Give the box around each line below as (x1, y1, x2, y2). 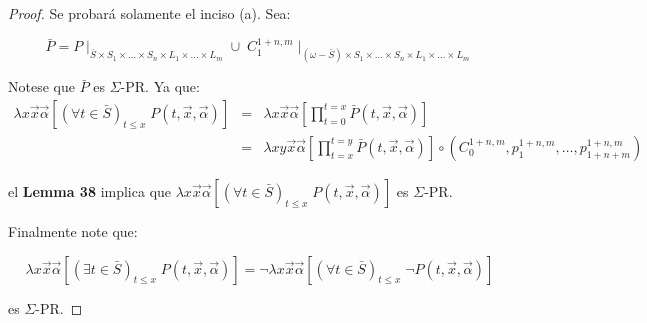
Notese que (8, 76, 75, 97)
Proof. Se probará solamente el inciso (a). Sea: (8, 3, 291, 23)
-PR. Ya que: (120, 76, 200, 97)
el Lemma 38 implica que (8, 180, 172, 201)
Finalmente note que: (8, 220, 138, 241)
